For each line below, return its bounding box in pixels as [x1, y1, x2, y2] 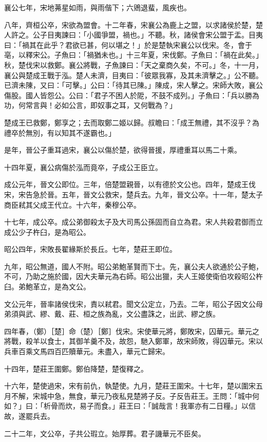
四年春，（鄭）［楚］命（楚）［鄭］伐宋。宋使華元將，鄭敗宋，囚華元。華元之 [4, 325, 259, 336]
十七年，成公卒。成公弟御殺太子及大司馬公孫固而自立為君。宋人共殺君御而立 [4, 216, 263, 227]
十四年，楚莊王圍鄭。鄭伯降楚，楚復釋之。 [4, 363, 148, 374]
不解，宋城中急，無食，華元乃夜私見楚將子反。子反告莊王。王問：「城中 [11, 390, 252, 401]
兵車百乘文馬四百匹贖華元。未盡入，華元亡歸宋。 [4, 346, 169, 357]
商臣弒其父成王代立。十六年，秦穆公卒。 [4, 199, 141, 210]
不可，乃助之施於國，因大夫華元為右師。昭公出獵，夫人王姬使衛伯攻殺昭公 [4, 271, 256, 282]
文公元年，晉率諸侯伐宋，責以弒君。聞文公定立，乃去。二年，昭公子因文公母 [4, 298, 263, 309]
